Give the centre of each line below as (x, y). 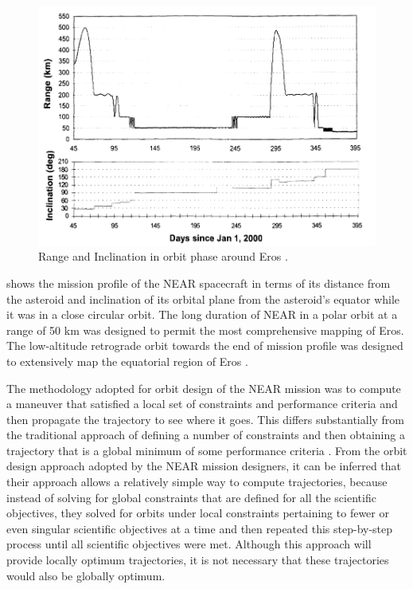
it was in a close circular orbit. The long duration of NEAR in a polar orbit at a (202, 314)
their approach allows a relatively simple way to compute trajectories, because (197, 482)
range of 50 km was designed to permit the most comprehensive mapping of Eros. (205, 330)
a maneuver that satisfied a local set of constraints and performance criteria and (202, 404)
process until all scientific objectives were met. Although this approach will (189, 544)
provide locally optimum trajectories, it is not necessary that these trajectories (198, 560)
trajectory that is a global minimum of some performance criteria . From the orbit (207, 450)
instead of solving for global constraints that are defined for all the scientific (191, 497)
